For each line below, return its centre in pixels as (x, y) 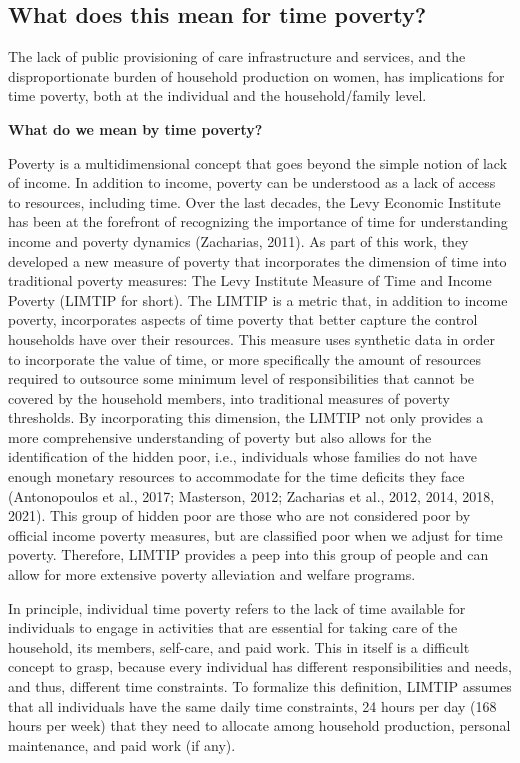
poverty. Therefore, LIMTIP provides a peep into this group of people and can (248, 554)
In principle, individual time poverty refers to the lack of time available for (237, 607)
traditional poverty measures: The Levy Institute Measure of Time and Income (250, 280)
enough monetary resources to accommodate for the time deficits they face (236, 476)
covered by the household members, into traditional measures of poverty (229, 397)
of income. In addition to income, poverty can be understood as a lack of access (252, 182)
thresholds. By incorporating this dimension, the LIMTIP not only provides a (246, 417)
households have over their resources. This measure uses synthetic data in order (252, 338)
